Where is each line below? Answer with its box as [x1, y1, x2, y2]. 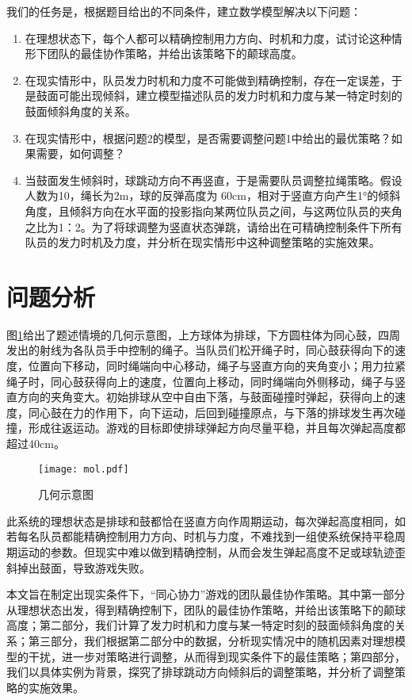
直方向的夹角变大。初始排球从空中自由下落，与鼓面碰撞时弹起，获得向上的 [6, 388, 395, 405]
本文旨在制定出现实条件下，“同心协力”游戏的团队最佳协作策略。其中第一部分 [6, 586, 406, 602]
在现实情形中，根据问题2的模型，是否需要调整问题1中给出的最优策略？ [25, 129, 391, 146]
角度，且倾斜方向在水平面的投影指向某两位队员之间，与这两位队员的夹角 [25, 202, 402, 219]
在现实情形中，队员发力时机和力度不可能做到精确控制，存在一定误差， [25, 71, 391, 88]
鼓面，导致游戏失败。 [39, 559, 151, 576]
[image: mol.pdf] [38, 463, 129, 475]
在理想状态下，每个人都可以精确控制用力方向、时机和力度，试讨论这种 [25, 29, 391, 46]
